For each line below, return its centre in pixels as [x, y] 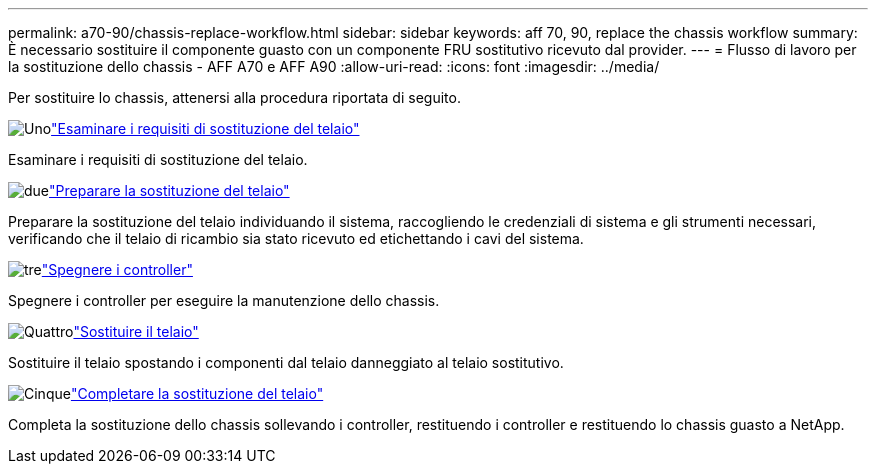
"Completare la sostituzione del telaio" [197, 393]
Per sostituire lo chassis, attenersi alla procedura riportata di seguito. [234, 97]
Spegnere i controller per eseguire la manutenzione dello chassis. [224, 300]
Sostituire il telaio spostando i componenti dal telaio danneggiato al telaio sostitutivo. [286, 362]
